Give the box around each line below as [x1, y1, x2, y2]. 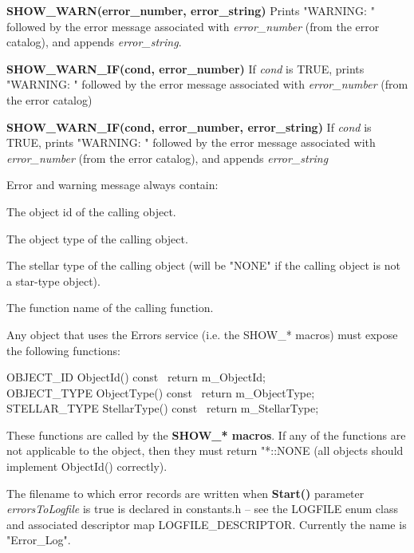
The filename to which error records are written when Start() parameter [6, 484, 365, 501]
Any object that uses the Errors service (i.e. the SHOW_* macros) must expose [6, 326, 398, 342]
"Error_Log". [6, 531, 71, 548]
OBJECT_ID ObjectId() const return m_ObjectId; [6, 369, 266, 385]
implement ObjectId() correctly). [6, 458, 168, 475]
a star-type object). [6, 272, 101, 289]
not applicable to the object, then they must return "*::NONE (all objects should [6, 442, 404, 459]
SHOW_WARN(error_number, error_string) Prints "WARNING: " [6, 2, 375, 18]
